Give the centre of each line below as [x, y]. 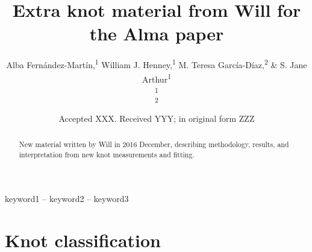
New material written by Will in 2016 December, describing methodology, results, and [154, 144]
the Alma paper [157, 33]
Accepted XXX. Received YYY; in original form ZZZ [157, 118]
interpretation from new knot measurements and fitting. [107, 154]
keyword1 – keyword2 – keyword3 [67, 199]
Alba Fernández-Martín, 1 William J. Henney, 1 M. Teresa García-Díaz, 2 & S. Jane [157, 64]
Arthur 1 [157, 78]
